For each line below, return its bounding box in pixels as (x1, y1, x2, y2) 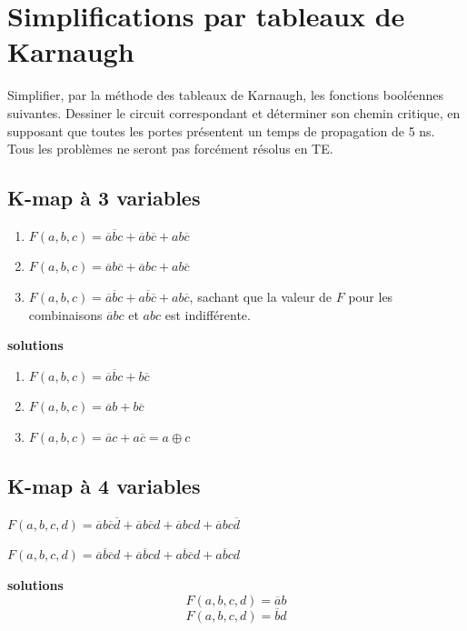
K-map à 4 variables (7, 472, 201, 500)
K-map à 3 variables (7, 184, 201, 212)
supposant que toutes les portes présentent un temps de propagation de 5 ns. (7, 121, 435, 140)
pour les (348, 287, 393, 306)
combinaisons (28, 305, 103, 324)
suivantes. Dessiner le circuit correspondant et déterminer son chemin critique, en (7, 103, 461, 122)
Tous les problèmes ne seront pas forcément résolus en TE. (7, 139, 333, 158)
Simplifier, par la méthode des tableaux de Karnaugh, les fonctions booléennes (7, 85, 443, 105)
